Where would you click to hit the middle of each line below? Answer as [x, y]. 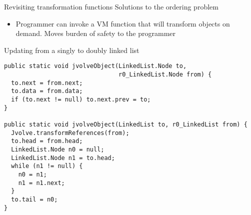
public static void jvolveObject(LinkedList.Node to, [95, 66]
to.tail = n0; [34, 199]
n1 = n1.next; [41, 183]
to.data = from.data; [47, 91]
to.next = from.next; [47, 83]
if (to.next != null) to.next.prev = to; [81, 99]
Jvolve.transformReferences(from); [70, 133]
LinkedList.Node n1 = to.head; [63, 158]
